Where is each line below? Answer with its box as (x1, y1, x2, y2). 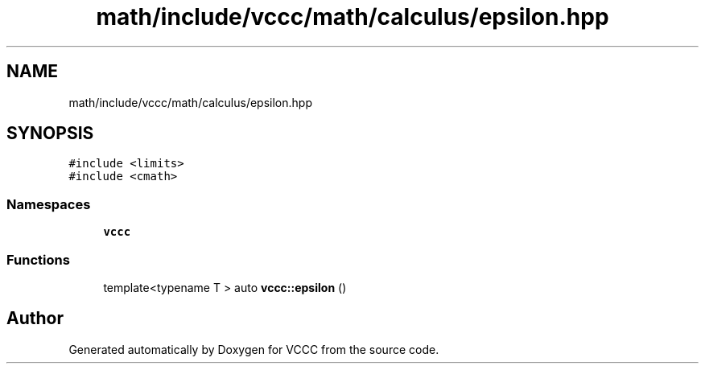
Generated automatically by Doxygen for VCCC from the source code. (68, 342, 439, 356)
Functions (6, 251, 70, 268)
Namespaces (6, 195, 91, 212)
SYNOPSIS (6, 123, 94, 144)
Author (6, 308, 64, 329)
